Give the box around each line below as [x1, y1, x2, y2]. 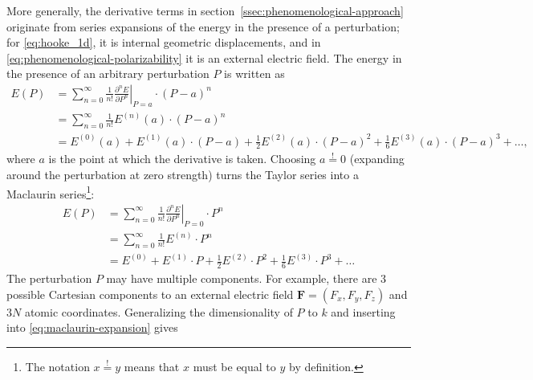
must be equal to [193, 358, 276, 375]
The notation [25, 358, 90, 375]
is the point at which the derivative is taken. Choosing [48, 150, 316, 167]
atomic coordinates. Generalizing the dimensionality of [24, 303, 293, 320]
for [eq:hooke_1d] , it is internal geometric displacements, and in [6, 34, 321, 51]
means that [124, 358, 180, 375]
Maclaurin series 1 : [6, 182, 95, 202]
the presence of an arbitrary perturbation [6, 65, 210, 82]
